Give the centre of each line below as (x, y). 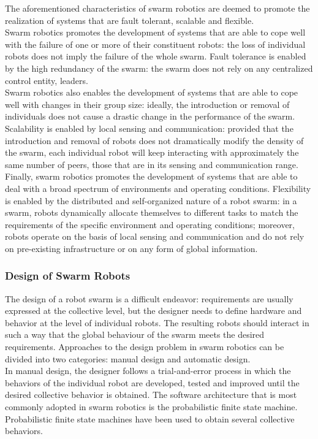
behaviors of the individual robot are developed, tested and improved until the (152, 382)
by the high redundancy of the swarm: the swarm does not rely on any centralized (159, 68)
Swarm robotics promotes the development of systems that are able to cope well (155, 32)
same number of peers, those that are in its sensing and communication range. (152, 164)
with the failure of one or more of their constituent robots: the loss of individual (155, 44)
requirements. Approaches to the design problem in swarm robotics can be (145, 347)
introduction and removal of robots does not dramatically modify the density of (154, 140)
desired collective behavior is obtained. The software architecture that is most (151, 395)
